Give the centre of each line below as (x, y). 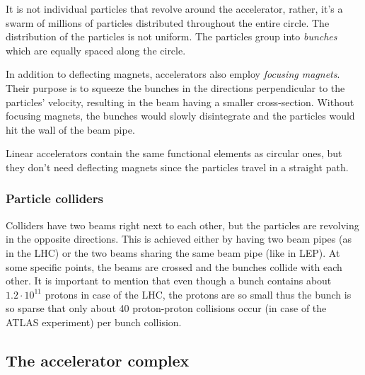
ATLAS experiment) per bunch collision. (94, 322)
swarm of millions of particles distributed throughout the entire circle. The (168, 22)
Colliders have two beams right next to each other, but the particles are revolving (182, 225)
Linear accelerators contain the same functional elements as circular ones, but (174, 153)
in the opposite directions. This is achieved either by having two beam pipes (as (179, 239)
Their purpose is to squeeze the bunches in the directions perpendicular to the (175, 87)
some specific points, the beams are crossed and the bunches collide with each (174, 266)
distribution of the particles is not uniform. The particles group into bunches (172, 36)
